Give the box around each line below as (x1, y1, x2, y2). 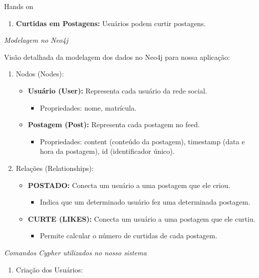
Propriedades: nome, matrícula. (40, 102, 137, 113)
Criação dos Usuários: (16, 264, 83, 274)
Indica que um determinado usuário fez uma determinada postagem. (40, 197, 250, 207)
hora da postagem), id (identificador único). (40, 146, 175, 156)
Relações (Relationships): (16, 162, 94, 173)
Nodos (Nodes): (16, 68, 64, 79)
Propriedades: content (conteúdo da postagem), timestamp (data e (40, 136, 245, 146)
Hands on (4, 1, 34, 11)
